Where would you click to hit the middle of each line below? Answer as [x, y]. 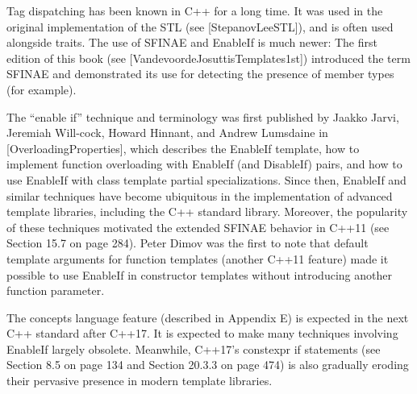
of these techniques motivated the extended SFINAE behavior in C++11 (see [198, 227]
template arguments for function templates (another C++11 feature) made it [198, 258]
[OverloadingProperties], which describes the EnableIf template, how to [183, 148]
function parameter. [56, 290]
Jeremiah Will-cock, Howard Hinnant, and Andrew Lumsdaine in [167, 133]
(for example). [42, 89]
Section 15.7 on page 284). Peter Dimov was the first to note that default [188, 243]
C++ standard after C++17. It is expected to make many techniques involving [202, 333]
